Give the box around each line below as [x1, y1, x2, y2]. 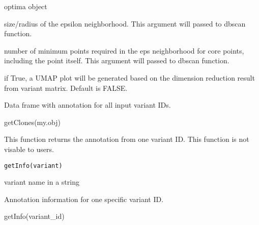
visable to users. [4, 143, 54, 154]
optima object [4, 1, 47, 11]
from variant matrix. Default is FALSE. [4, 82, 128, 93]
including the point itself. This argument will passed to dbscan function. [4, 55, 229, 66]
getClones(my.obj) [4, 116, 61, 127]
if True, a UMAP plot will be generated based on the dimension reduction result [4, 72, 255, 83]
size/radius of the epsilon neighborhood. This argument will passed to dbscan [4, 18, 246, 29]
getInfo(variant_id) [4, 211, 65, 221]
